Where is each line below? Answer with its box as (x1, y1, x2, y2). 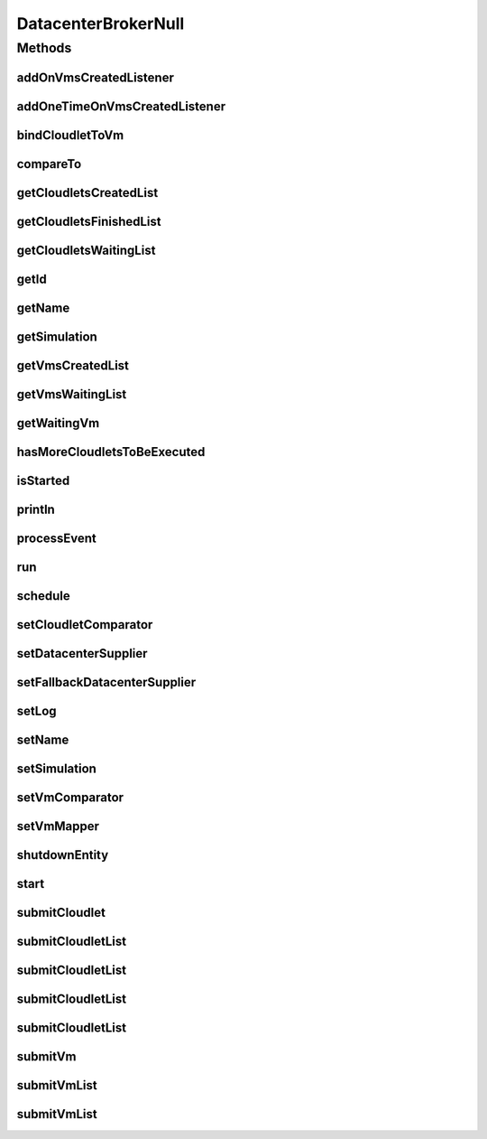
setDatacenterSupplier (16, 646, 148, 661)
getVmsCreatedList (16, 358, 130, 373)
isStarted (16, 472, 70, 488)
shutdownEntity (16, 847, 109, 863)
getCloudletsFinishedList (16, 213, 161, 229)
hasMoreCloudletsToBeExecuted (16, 443, 206, 460)
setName (16, 732, 69, 747)
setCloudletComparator (16, 617, 153, 632)
